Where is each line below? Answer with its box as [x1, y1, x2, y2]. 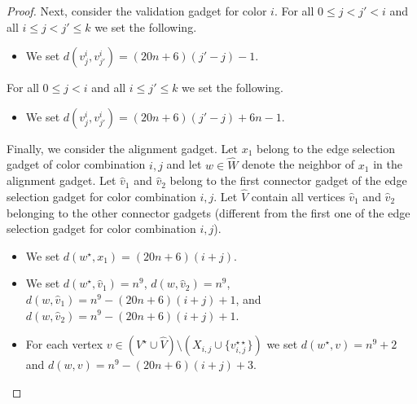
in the [373, 156, 402, 173]
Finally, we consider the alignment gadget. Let [7, 139, 239, 156]
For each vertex [25, 336, 103, 353]
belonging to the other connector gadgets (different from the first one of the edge [7, 204, 410, 221]
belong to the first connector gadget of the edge [169, 172, 407, 189]
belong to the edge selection [257, 139, 396, 156]
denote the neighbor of [242, 156, 355, 173]
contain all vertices [251, 188, 345, 204]
